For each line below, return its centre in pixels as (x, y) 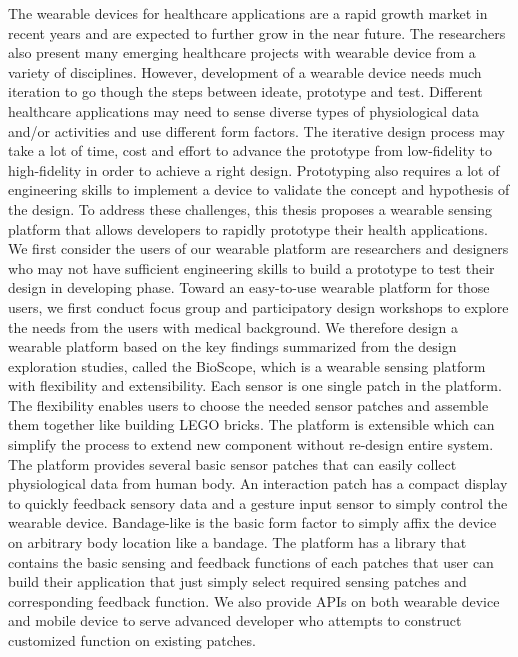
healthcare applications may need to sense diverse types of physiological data (244, 110)
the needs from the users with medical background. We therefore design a (233, 326)
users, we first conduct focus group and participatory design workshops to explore (258, 306)
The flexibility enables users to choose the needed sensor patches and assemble (248, 404)
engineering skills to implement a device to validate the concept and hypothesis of (259, 189)
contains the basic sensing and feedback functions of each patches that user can (251, 561)
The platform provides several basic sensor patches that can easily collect (232, 463)
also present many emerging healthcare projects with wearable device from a (242, 52)
